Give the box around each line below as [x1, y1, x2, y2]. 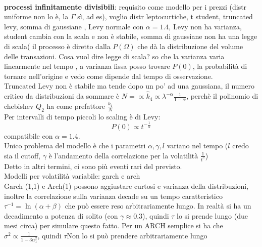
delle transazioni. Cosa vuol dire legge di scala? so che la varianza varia [4, 51, 225, 61]
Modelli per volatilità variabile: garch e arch [4, 171, 140, 181]
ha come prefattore [46, 100, 106, 111]
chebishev [4, 100, 34, 111]
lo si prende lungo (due [177, 210, 248, 221]
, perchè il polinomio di [186, 91, 258, 101]
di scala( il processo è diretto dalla [4, 40, 111, 51]
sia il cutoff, [4, 150, 41, 160]
